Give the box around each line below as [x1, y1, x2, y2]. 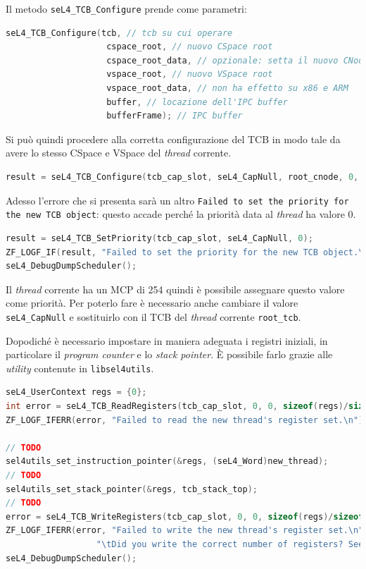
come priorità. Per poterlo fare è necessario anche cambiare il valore [6, 295, 298, 310]
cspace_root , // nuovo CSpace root [106, 42, 273, 52]
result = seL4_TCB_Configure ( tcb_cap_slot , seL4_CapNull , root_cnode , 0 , [6, 172, 359, 182]
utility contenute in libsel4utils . [6, 360, 154, 375]
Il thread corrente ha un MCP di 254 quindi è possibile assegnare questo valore [6, 281, 345, 296]
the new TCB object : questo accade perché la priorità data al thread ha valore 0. [6, 207, 356, 221]
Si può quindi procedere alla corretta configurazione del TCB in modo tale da [6, 131, 341, 146]
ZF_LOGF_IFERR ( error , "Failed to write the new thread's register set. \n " [6, 525, 364, 536]
